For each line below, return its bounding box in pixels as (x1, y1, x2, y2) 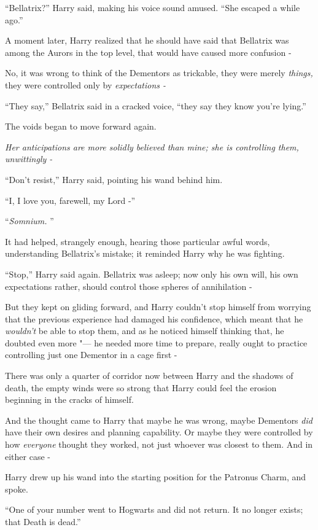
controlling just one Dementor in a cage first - (5, 348, 177, 361)
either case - (5, 450, 50, 462)
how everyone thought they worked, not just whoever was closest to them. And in (5, 438, 313, 451)
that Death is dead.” (5, 515, 81, 528)
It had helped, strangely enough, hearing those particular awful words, (5, 235, 270, 247)
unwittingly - (5, 152, 53, 165)
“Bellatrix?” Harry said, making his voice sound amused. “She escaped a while (5, 1, 300, 14)
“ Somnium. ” (5, 214, 54, 227)
